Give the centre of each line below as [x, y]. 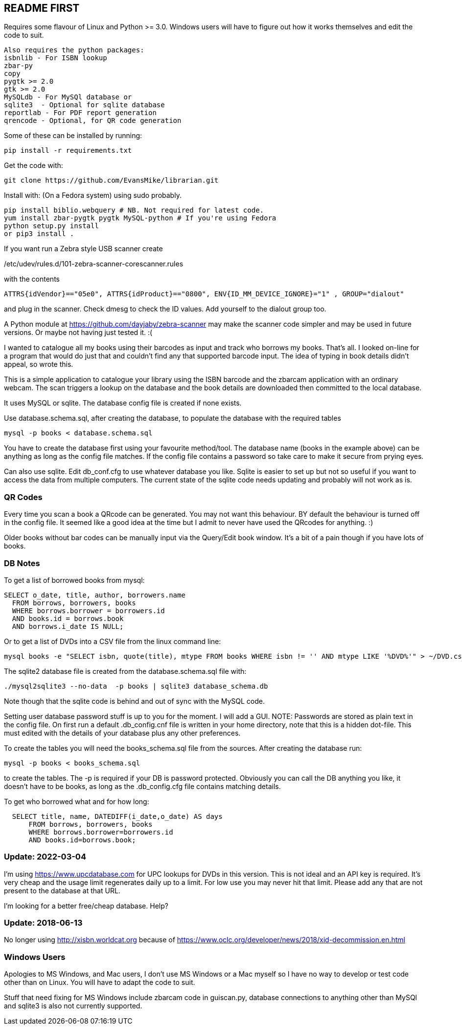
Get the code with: [34, 166]
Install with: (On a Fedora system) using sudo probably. [93, 195]
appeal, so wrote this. [39, 364]
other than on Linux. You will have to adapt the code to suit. [100, 982]
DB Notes [22, 563]
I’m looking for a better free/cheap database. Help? [86, 906]
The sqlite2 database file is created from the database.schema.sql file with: [125, 671]
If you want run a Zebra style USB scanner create [83, 249]
